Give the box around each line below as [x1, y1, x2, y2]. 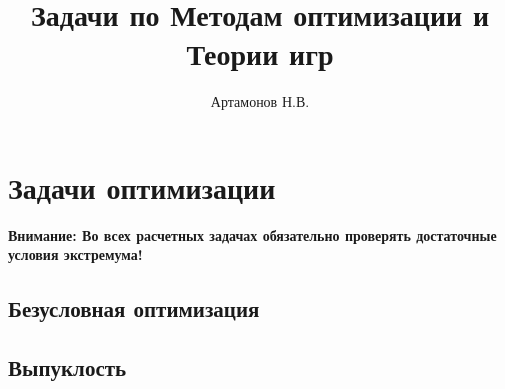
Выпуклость [8, 352, 127, 383]
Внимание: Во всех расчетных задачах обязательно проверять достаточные [8, 224, 497, 245]
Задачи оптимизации [8, 166, 276, 207]
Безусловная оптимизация [8, 293, 260, 324]
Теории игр [186, 33, 334, 74]
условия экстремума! [8, 244, 143, 265]
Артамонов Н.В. [210, 91, 310, 112]
